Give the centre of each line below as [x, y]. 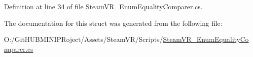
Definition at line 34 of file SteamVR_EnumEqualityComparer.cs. [103, 6]
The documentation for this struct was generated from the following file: [113, 23]
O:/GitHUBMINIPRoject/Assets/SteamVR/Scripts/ [84, 39]
